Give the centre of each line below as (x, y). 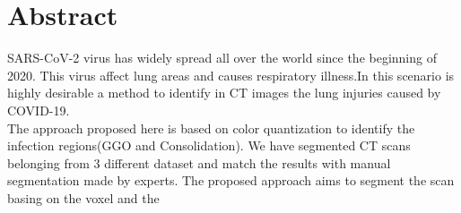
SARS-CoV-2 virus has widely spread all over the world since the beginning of (222, 58)
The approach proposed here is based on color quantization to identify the (211, 128)
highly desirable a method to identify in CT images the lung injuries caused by (224, 93)
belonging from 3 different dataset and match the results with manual (199, 162)
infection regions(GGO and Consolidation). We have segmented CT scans (209, 145)
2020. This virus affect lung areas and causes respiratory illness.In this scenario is (231, 75)
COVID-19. (39, 110)
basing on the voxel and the (83, 197)
